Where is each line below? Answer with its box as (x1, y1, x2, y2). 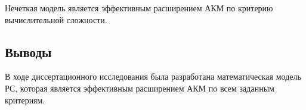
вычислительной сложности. (5, 13, 107, 26)
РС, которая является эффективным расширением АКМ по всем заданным (5, 81, 274, 94)
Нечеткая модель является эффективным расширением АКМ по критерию (5, 2, 273, 14)
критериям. (5, 93, 45, 106)
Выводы (5, 42, 52, 61)
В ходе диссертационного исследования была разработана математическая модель (5, 70, 301, 83)
